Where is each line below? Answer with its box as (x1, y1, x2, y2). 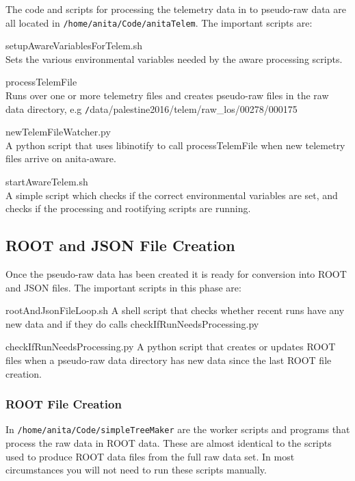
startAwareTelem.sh (5, 174, 88, 189)
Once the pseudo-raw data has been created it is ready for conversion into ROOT (5, 267, 347, 281)
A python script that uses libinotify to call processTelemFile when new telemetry (5, 138, 345, 152)
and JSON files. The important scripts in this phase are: (5, 280, 241, 294)
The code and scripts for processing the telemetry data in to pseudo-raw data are (5, 2, 346, 16)
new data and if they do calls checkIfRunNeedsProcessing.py (5, 316, 259, 330)
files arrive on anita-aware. (5, 151, 116, 166)
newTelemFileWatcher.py (5, 125, 111, 139)
